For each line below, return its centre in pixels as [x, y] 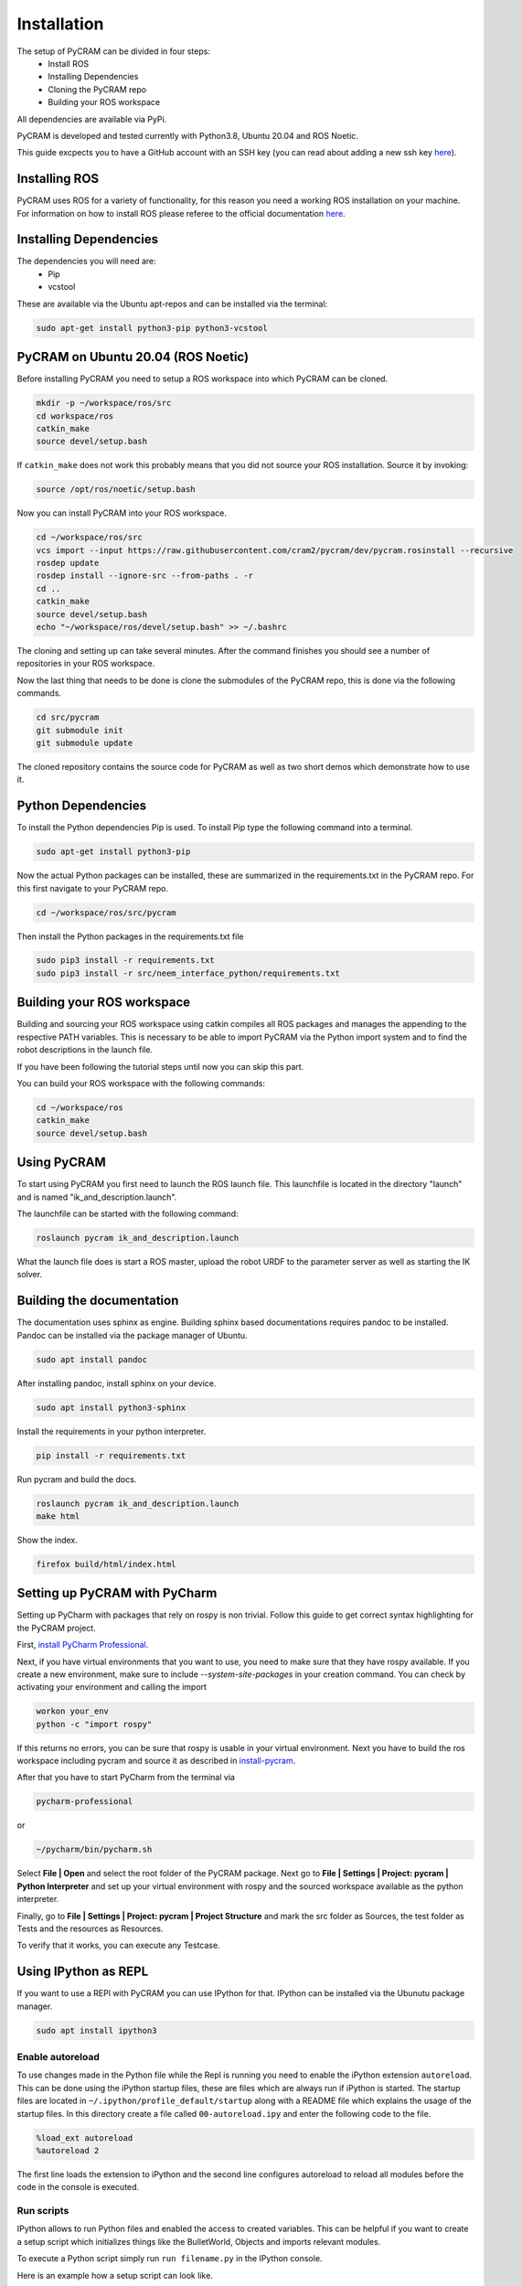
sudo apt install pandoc [92, 1359]
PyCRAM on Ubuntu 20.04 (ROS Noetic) [133, 357]
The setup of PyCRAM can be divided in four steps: [113, 51]
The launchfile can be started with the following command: [128, 1213]
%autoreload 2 [68, 2150]
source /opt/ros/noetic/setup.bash [116, 490]
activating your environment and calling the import [112, 1687]
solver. [30, 1275]
